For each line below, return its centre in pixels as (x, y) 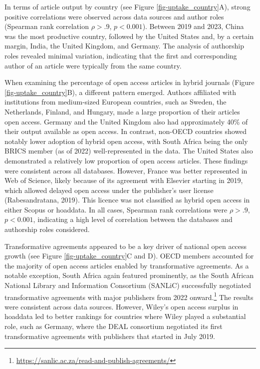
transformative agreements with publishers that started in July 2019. (110, 336)
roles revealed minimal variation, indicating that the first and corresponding (121, 55)
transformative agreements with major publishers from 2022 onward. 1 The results (129, 296)
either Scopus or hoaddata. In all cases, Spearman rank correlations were (116, 209)
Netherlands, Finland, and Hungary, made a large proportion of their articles (122, 111)
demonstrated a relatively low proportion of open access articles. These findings (126, 160)
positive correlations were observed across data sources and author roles (114, 16)
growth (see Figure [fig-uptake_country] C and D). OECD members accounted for (129, 256)
